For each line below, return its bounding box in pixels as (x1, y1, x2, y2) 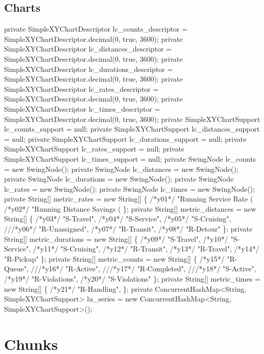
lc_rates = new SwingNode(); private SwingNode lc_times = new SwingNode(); (4, 183, 255, 194)
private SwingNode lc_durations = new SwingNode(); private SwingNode (4, 173, 233, 184)
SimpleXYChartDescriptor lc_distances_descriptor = (4, 43, 172, 54)
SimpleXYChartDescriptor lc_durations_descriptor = (4, 63, 173, 74)
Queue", (4, 263, 29, 274)
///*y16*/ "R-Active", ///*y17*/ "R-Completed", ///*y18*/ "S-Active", (31, 263, 256, 274)
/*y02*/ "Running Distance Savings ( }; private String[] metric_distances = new (4, 203, 256, 214)
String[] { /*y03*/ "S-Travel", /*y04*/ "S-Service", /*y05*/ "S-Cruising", (4, 213, 231, 224)
